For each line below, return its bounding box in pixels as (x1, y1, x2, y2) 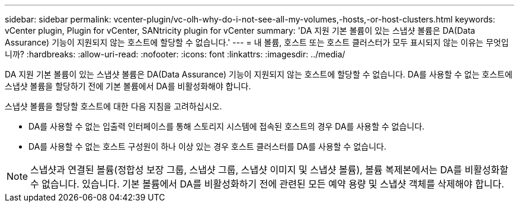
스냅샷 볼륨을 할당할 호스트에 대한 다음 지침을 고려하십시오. (5, 101, 222, 111)
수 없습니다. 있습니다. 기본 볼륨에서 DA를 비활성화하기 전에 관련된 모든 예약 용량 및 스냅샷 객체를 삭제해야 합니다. (30, 178, 504, 190)
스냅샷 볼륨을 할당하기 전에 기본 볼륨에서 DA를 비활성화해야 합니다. (5, 81, 251, 91)
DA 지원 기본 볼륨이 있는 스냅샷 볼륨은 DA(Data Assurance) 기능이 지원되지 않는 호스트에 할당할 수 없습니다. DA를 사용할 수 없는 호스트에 (5, 69, 512, 79)
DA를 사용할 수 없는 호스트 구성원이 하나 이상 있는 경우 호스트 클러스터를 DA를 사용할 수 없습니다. (28, 141, 386, 151)
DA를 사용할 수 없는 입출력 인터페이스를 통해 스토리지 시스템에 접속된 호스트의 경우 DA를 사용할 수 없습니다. (28, 121, 425, 131)
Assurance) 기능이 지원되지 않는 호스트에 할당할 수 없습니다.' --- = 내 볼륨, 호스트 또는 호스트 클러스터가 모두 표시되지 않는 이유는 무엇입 (5, 37, 509, 47)
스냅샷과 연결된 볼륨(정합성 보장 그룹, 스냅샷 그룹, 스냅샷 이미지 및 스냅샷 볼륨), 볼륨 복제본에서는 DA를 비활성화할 (30, 164, 508, 176)
